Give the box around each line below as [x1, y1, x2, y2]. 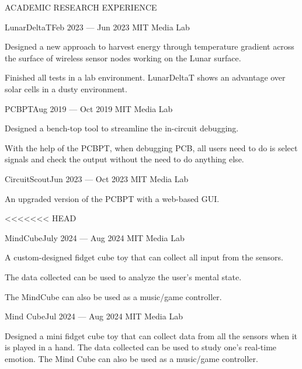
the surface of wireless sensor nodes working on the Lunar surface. [5, 51, 241, 64]
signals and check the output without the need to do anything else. [5, 153, 244, 165]
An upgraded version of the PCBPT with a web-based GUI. [5, 192, 220, 204]
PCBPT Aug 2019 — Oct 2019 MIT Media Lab [5, 102, 173, 114]
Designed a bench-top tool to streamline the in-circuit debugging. [5, 122, 239, 134]
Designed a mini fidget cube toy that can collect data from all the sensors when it [5, 329, 298, 342]
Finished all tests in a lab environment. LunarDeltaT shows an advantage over [5, 71, 286, 83]
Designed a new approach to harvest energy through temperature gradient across [5, 40, 294, 53]
